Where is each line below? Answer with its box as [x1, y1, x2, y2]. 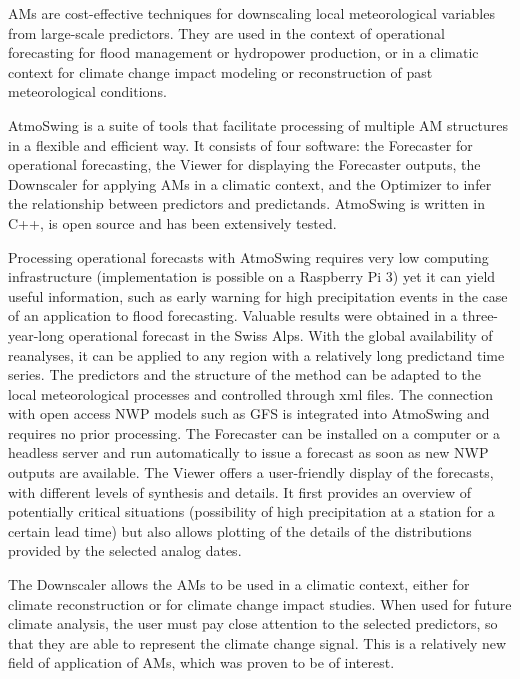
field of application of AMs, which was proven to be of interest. [8, 652, 395, 673]
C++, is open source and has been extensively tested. [8, 212, 337, 233]
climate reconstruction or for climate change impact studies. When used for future [8, 593, 512, 614]
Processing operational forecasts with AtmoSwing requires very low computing [8, 246, 489, 267]
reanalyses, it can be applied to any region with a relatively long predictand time [8, 344, 505, 365]
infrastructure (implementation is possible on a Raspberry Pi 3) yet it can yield [8, 266, 496, 287]
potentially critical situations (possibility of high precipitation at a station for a [8, 501, 495, 522]
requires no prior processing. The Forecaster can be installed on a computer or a [8, 422, 501, 443]
